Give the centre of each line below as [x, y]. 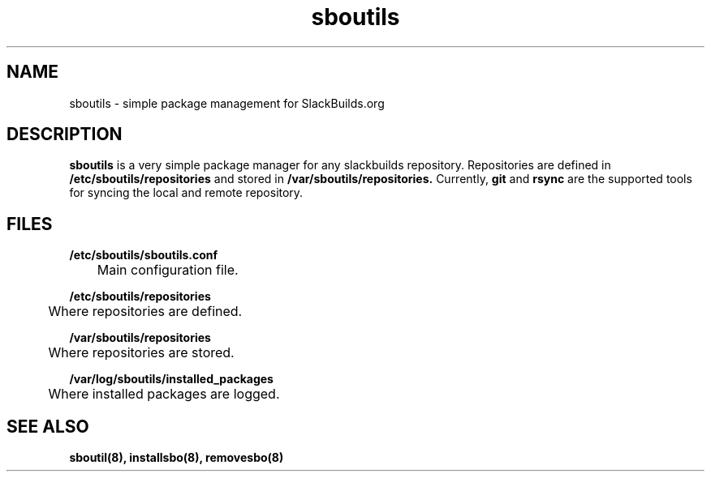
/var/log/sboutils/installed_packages [171, 379]
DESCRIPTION [65, 134]
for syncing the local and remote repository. [186, 193]
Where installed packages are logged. [164, 394]
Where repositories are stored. [141, 353]
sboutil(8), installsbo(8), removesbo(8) [177, 458]
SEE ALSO [48, 426]
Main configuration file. [168, 270]
